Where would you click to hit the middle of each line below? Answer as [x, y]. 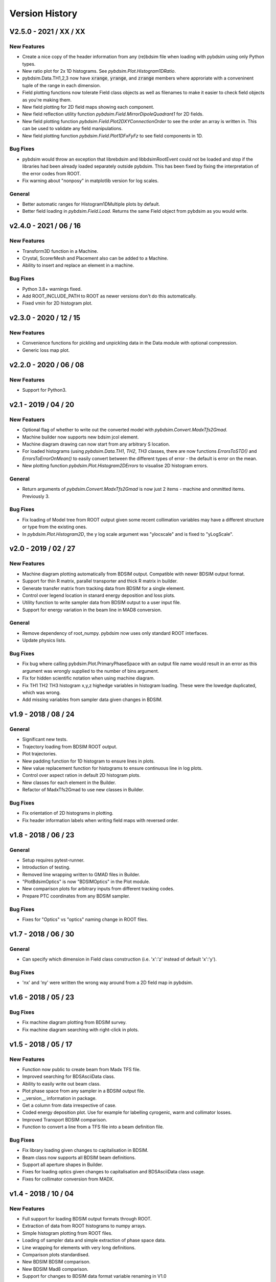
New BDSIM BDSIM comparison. [56, 1262]
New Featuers [27, 419]
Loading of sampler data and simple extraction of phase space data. [94, 1240]
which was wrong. [41, 692]
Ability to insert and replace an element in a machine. [78, 265]
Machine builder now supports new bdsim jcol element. [80, 437]
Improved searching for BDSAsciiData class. [68, 1076]
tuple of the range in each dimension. [62, 85]
